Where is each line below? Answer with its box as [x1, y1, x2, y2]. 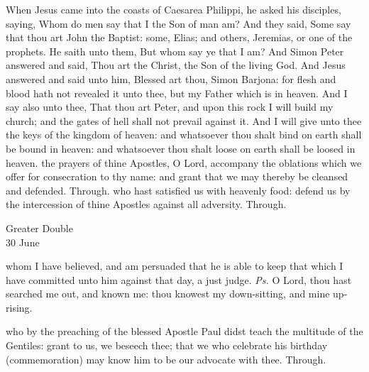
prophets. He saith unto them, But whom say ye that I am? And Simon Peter [6, 43, 344, 58]
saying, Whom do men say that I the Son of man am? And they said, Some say [6, 16, 351, 31]
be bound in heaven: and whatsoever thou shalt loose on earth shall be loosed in [6, 141, 356, 155]
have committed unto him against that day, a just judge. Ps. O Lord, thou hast [6, 272, 352, 287]
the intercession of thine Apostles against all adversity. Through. [6, 197, 287, 212]
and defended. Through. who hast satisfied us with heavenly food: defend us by [6, 182, 351, 197]
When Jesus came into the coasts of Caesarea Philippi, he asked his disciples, [6, 2, 341, 16]
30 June [6, 234, 40, 249]
